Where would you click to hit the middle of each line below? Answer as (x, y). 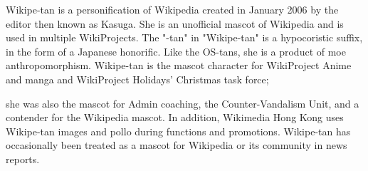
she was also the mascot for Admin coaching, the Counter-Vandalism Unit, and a (183, 103)
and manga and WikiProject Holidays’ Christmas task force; (137, 79)
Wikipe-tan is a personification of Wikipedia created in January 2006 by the (172, 9)
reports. (23, 159)
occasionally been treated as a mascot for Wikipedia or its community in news (177, 145)
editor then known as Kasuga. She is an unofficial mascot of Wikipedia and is (175, 23)
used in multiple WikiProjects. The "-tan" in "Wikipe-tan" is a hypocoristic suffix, (184, 37)
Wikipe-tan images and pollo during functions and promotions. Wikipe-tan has (178, 131)
